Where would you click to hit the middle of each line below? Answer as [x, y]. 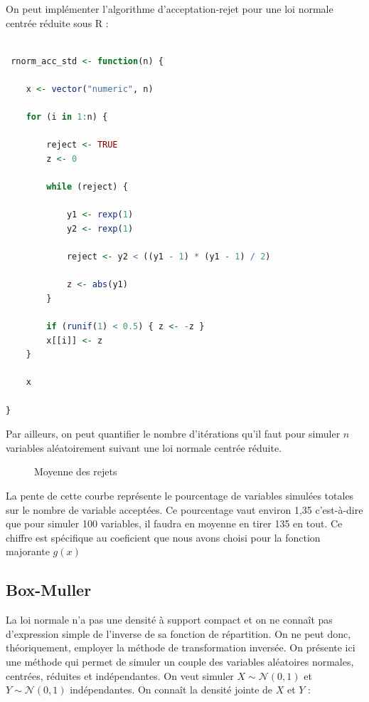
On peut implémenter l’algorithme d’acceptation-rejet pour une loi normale [170, 9]
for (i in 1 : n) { [67, 117]
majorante [28, 551]
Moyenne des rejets [76, 471]
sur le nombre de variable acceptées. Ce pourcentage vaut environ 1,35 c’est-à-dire [184, 509]
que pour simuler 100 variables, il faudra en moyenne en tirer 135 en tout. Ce [174, 523]
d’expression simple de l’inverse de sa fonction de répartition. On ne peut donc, [178, 633]
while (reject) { [87, 187]
